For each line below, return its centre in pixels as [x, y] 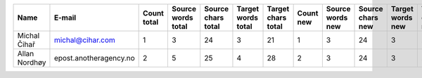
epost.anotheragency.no [94, 58]
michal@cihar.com [84, 40]
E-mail [65, 18]
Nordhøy [32, 62]
